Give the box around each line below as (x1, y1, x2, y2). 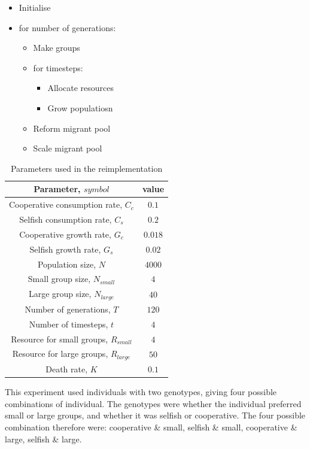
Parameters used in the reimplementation (10, 162, 163, 174)
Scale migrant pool (33, 142, 102, 154)
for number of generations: (19, 21, 116, 34)
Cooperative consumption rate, (9, 198, 123, 211)
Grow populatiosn (47, 101, 113, 114)
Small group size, (28, 272, 91, 285)
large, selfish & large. (5, 432, 82, 445)
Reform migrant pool (33, 122, 111, 134)
